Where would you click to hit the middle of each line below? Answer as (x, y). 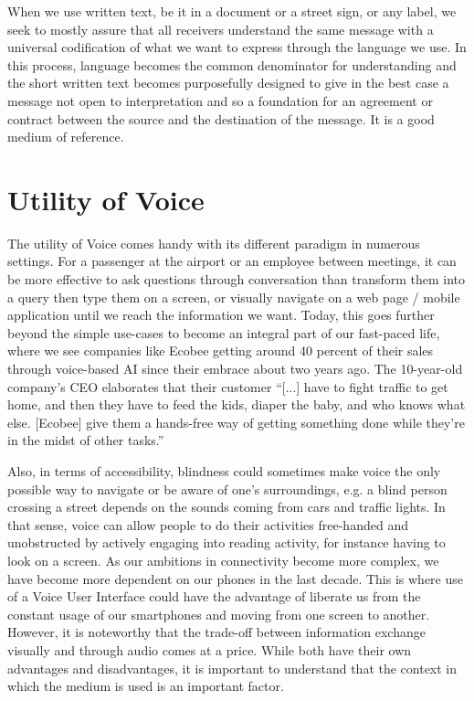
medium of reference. (66, 137)
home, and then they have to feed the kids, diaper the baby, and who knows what (237, 404)
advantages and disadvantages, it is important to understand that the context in (232, 668)
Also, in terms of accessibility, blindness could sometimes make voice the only (224, 471)
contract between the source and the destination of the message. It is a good (221, 118)
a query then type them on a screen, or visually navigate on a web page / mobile (234, 297)
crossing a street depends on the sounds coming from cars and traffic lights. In (226, 507)
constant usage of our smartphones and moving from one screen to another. (219, 614)
